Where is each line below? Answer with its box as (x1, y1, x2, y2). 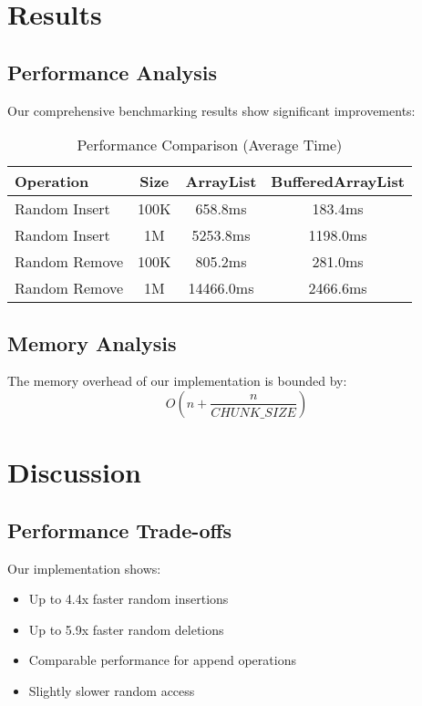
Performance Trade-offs (7, 515, 232, 544)
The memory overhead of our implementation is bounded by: (7, 371, 347, 390)
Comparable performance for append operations (28, 650, 296, 670)
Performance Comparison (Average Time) (77, 134, 343, 156)
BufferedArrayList (271, 171, 405, 192)
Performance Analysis (7, 57, 217, 86)
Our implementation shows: (7, 558, 161, 577)
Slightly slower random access (28, 680, 195, 700)
